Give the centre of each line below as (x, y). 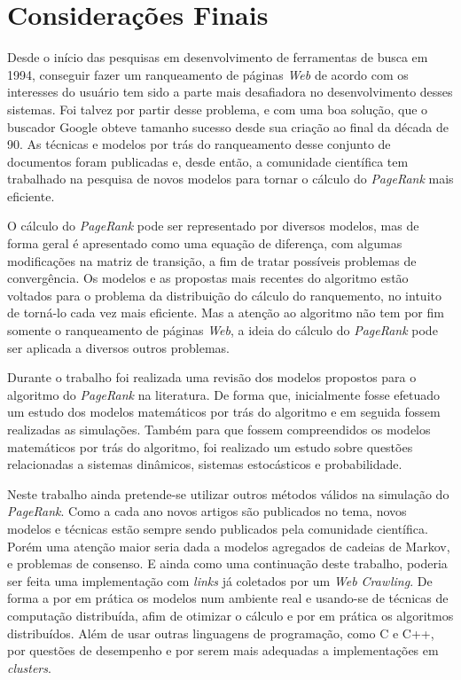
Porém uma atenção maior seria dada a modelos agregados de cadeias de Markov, (229, 546)
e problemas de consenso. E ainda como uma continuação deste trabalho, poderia (227, 563)
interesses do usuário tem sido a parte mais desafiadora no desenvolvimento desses (230, 92)
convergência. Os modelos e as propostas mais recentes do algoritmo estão (208, 278)
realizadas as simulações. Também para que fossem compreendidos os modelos (219, 429)
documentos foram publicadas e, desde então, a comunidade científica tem (208, 161)
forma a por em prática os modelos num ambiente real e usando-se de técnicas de (228, 598)
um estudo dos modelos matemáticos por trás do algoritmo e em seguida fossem (224, 412)
